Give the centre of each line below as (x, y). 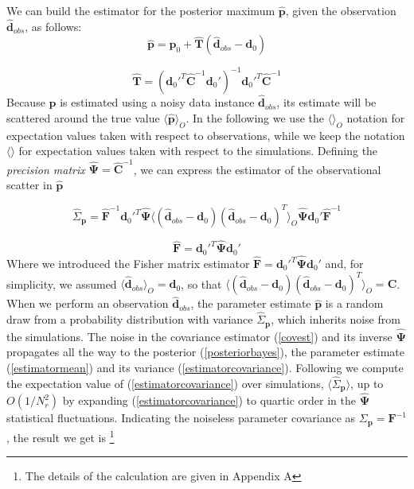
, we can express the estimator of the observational (257, 169)
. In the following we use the (255, 117)
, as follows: (53, 26)
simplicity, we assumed (62, 283)
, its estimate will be (326, 102)
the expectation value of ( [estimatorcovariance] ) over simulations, (165, 383)
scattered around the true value (83, 117)
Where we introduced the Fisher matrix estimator (128, 263)
